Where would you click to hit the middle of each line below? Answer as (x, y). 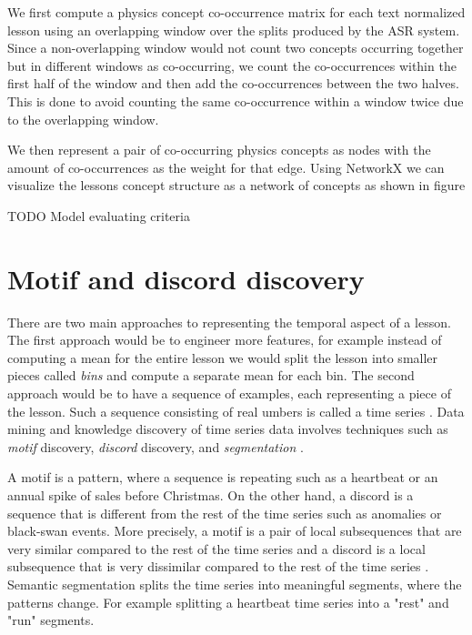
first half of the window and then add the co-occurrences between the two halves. (233, 83)
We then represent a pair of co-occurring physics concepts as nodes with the (219, 150)
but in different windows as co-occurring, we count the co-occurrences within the (232, 65)
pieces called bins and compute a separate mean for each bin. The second (211, 375)
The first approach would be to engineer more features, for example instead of (225, 340)
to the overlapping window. (83, 119)
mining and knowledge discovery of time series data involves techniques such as (228, 429)
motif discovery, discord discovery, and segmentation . (156, 446)
